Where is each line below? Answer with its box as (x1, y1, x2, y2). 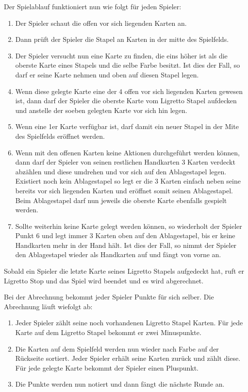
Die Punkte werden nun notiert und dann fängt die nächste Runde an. (15, 379, 225, 389)
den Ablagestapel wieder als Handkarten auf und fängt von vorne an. (15, 249, 221, 260)
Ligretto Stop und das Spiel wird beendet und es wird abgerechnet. (4, 275, 204, 285)
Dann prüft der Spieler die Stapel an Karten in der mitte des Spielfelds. (15, 34, 229, 44)
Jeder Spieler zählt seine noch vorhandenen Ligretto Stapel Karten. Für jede (15, 317, 243, 328)
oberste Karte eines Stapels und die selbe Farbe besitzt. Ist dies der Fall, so (15, 60, 240, 70)
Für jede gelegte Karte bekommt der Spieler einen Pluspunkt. (15, 362, 198, 373)
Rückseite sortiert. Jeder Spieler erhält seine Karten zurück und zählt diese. (15, 353, 241, 363)
